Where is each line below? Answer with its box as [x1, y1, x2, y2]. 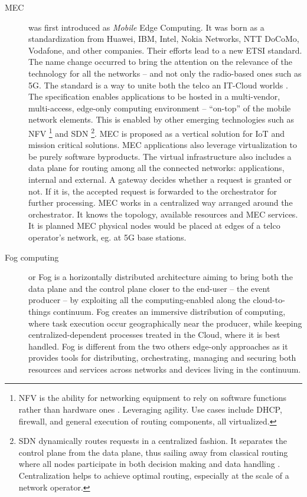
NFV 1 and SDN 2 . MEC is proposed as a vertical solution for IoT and [28, 125, 285, 139]
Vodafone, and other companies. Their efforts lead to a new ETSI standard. [28, 44, 302, 56]
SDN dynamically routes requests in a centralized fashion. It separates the [18, 435, 288, 447]
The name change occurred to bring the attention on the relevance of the [28, 55, 292, 68]
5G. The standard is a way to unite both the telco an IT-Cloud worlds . [28, 78, 288, 91]
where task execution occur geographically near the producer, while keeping [28, 317, 302, 329]
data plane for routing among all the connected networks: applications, [28, 162, 285, 174]
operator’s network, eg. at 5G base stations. [28, 231, 187, 243]
